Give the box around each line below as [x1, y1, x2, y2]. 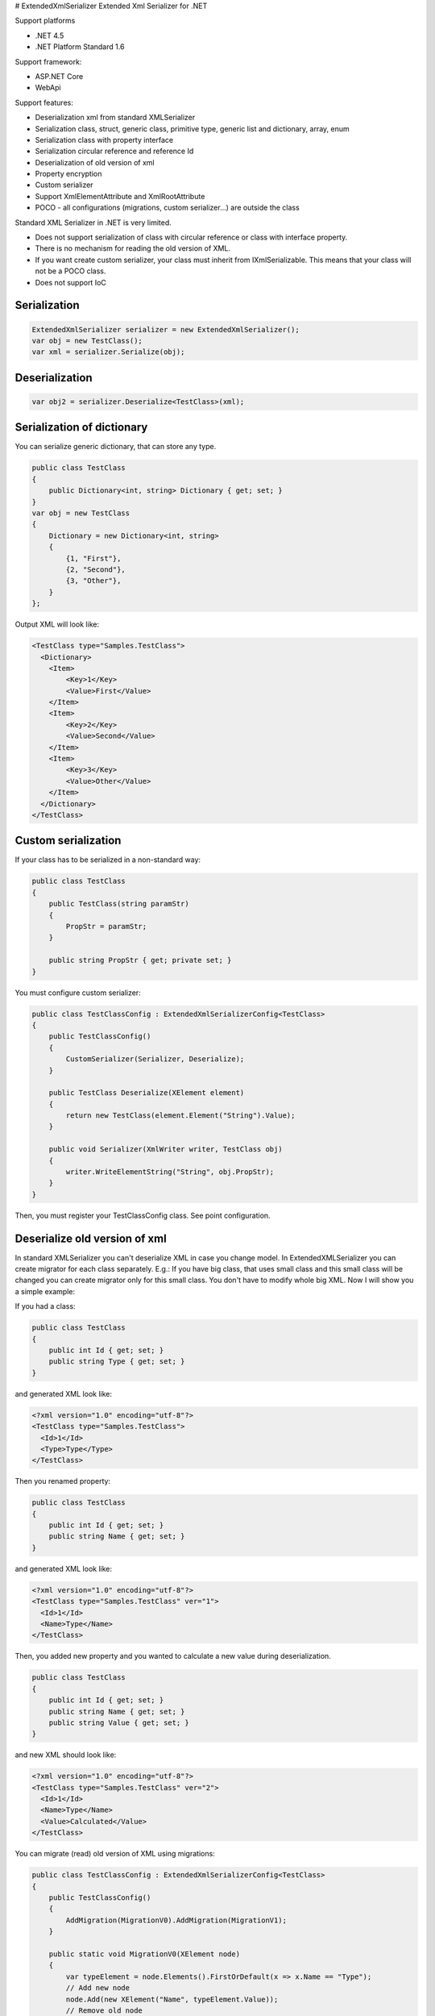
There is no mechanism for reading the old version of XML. [35, 244, 231, 253]
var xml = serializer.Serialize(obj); [31, 348, 185, 356]
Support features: [14, 98, 74, 107]
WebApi [35, 83, 61, 93]
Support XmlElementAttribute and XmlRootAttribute [35, 191, 205, 201]
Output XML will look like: [14, 619, 100, 629]
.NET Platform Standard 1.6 [35, 42, 125, 52]
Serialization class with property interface [35, 135, 173, 144]
